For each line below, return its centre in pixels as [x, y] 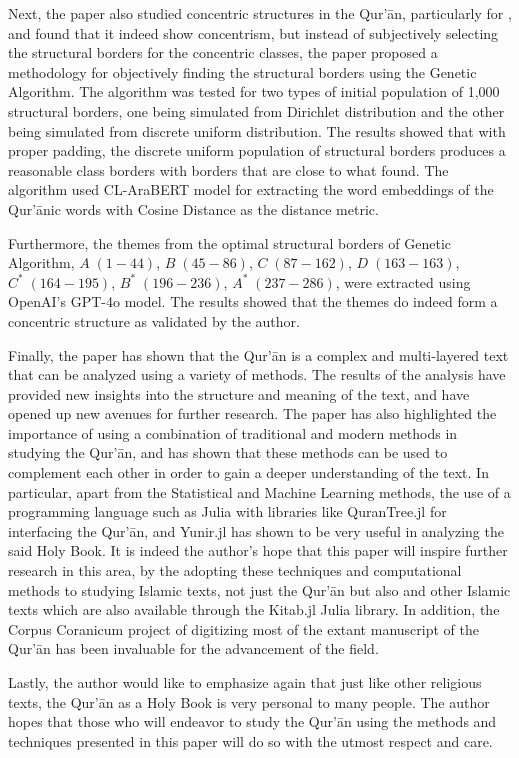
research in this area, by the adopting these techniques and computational [235, 570]
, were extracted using [403, 281]
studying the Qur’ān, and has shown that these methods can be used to [228, 452]
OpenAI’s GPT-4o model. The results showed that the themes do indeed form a [253, 301]
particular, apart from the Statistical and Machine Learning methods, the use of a [259, 491]
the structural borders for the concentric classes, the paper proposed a [223, 52]
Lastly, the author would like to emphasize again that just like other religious [245, 682]
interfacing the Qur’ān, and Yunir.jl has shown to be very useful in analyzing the [256, 530]
